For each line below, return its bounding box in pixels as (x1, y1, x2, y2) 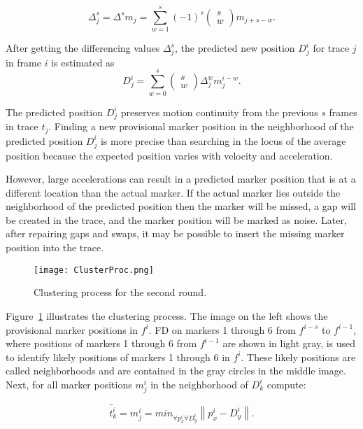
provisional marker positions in (6, 322, 138, 337)
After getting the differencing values (6, 41, 160, 55)
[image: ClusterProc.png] (34, 265, 154, 275)
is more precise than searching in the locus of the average (100, 133, 346, 148)
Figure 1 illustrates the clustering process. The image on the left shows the (6, 308, 328, 323)
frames (329, 104, 357, 119)
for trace (313, 41, 350, 55)
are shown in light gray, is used (222, 336, 356, 351)
